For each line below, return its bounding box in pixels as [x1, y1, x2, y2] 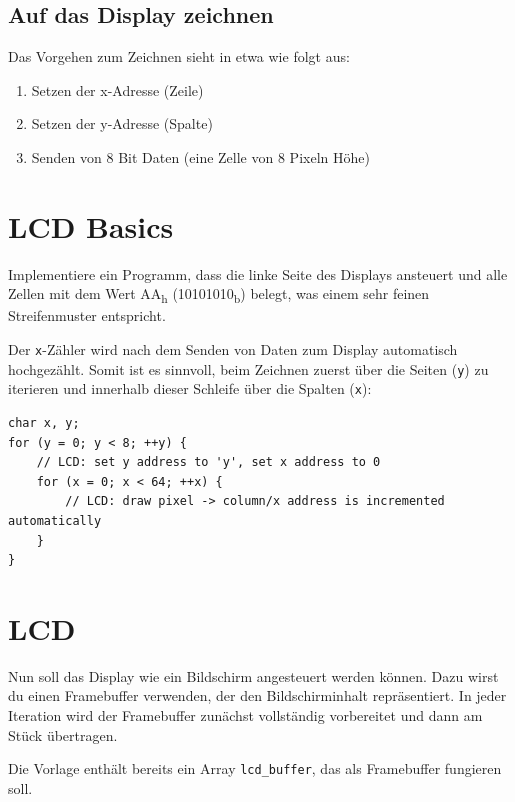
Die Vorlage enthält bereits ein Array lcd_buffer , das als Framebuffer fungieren [8, 758, 502, 779]
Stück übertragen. [8, 724, 118, 745]
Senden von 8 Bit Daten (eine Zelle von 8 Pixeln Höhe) [31, 146, 370, 167]
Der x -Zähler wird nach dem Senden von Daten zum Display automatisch [8, 339, 458, 360]
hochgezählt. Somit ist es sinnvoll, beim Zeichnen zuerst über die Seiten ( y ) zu [8, 358, 489, 379]
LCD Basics [8, 205, 174, 246]
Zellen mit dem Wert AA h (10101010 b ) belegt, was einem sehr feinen [8, 283, 430, 307]
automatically [8, 513, 102, 528]
